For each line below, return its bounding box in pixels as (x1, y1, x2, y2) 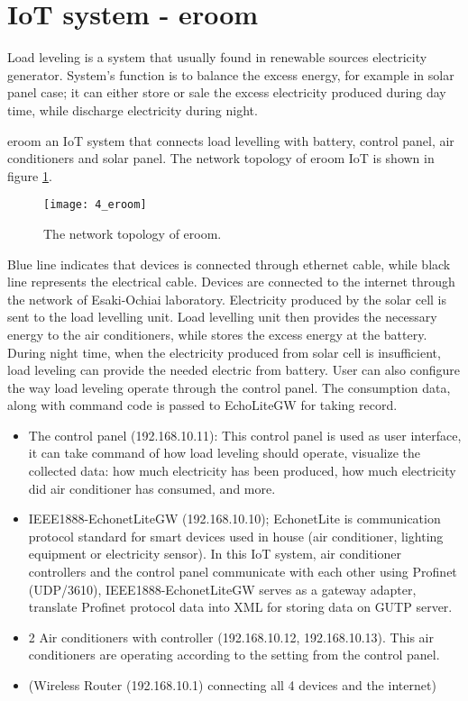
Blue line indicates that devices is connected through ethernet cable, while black (7, 254, 451, 273)
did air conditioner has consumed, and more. (28, 478, 276, 497)
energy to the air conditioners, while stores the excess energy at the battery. (7, 324, 427, 343)
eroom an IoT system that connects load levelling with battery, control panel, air (7, 131, 454, 150)
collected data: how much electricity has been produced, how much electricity (28, 461, 456, 480)
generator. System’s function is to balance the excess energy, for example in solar (7, 65, 454, 84)
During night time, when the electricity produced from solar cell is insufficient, (7, 342, 441, 361)
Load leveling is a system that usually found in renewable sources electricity (7, 48, 427, 67)
